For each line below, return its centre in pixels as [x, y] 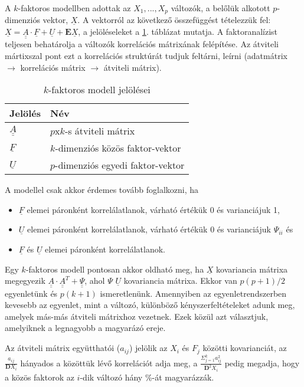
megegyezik [25, 281]
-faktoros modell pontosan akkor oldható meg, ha [115, 269]
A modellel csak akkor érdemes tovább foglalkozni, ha [102, 190]
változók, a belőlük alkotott [220, 8]
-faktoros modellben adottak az [74, 8]
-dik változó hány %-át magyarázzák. [147, 377]
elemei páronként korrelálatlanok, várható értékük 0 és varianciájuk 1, [153, 209]
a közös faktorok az [40, 377]
